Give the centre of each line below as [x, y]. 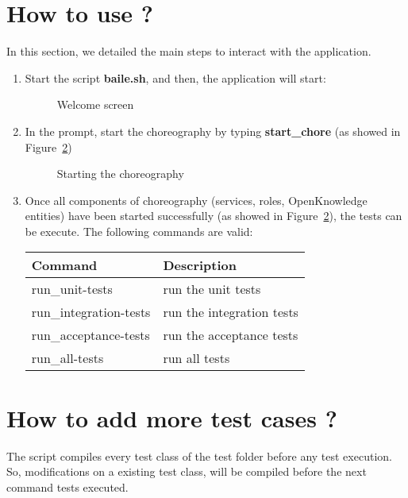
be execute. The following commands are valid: [139, 231]
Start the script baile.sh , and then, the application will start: [175, 77]
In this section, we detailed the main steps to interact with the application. [189, 51]
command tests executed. [67, 486]
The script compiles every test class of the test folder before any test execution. [199, 456]
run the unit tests [212, 289]
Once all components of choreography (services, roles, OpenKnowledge [196, 200]
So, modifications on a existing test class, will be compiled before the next [187, 471]
